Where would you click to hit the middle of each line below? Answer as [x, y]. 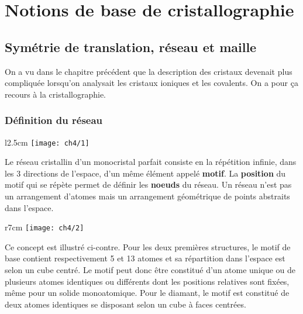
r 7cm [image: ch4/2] [44, 227]
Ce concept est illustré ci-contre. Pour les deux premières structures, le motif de [148, 246]
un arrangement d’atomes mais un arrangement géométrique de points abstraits [147, 196]
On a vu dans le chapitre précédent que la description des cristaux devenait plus [149, 71]
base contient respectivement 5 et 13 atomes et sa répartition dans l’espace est [145, 258]
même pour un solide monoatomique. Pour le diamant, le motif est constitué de [147, 293]
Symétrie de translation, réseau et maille [131, 46]
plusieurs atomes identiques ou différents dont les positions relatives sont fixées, [147, 281]
